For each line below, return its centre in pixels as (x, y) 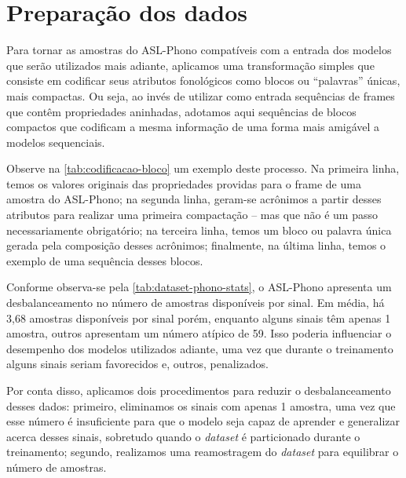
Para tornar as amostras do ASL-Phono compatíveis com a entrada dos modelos (199, 50)
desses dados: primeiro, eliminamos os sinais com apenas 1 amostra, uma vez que (201, 405)
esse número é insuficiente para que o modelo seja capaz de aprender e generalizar (203, 421)
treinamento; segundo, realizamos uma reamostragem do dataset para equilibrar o (203, 452)
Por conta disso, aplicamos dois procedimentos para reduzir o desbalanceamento (199, 390)
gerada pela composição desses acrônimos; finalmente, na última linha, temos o (196, 245)
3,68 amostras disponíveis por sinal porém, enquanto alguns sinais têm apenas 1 (199, 317)
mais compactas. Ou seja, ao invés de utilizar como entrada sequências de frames (201, 95)
